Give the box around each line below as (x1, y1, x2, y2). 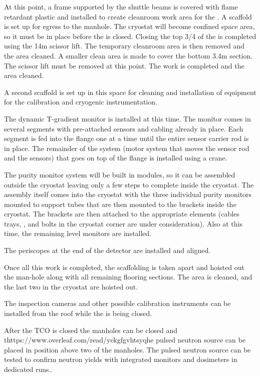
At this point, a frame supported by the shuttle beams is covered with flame (4, 1, 238, 11)
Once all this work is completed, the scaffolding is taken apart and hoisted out (4, 261, 244, 272)
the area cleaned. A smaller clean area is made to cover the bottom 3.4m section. (4, 50, 253, 60)
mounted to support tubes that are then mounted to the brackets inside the (4, 198, 236, 209)
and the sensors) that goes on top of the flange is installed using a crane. (4, 152, 227, 163)
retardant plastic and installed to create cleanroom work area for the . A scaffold (4, 11, 252, 21)
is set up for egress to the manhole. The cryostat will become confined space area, (4, 21, 255, 31)
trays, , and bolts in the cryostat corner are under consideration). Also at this (4, 218, 242, 228)
